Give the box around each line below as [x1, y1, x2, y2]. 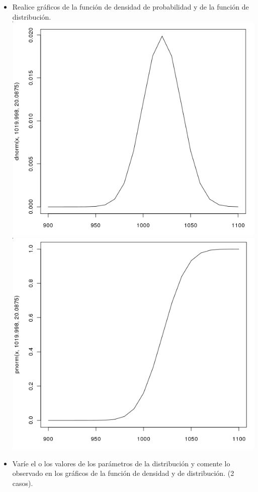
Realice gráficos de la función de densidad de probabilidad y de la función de [12, 2, 249, 12]
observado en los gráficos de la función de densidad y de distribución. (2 [12, 468, 234, 478]
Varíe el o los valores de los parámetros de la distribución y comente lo [12, 458, 230, 468]
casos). [12, 477, 33, 488]
